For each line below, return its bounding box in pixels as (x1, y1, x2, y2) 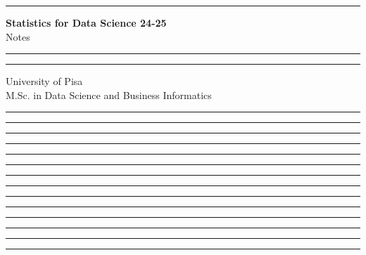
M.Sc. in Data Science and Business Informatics (6, 87, 212, 102)
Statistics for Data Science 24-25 (6, 15, 167, 30)
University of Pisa (6, 74, 83, 89)
